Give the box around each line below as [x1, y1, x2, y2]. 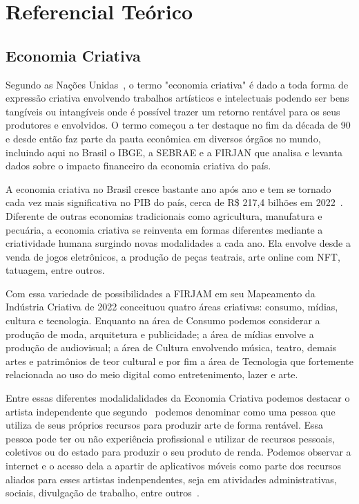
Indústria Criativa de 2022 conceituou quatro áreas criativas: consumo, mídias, [6, 299, 338, 314]
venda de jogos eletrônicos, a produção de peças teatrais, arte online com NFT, [6, 249, 340, 263]
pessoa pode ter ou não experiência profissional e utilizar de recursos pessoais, [6, 431, 335, 445]
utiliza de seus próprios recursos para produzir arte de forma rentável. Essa [6, 418, 324, 432]
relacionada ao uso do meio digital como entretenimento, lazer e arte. [6, 367, 298, 382]
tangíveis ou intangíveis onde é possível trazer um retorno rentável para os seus [6, 104, 340, 118]
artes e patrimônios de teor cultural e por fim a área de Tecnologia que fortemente [6, 353, 353, 368]
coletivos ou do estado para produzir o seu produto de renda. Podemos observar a [6, 445, 351, 459]
